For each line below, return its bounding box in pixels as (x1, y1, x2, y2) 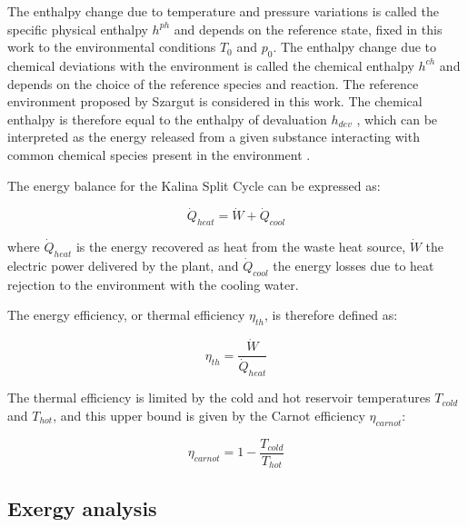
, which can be (356, 109, 438, 128)
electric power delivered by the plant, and (7, 255, 239, 274)
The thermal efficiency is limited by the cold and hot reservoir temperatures (7, 388, 431, 407)
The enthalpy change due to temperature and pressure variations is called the (7, 2, 439, 20)
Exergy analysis (7, 493, 157, 522)
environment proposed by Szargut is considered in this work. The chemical (7, 92, 423, 111)
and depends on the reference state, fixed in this (174, 19, 443, 38)
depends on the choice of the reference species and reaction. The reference (7, 74, 419, 93)
